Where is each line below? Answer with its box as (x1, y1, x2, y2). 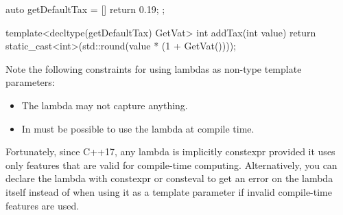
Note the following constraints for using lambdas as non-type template (5, 61, 302, 76)
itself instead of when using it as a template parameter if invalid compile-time (5, 184, 332, 199)
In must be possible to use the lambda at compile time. (21, 121, 255, 135)
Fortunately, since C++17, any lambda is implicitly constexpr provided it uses (5, 144, 335, 159)
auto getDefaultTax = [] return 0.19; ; (5, 2, 165, 16)
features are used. (5, 198, 80, 212)
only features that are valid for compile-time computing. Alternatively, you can (5, 157, 338, 172)
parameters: (5, 75, 55, 89)
